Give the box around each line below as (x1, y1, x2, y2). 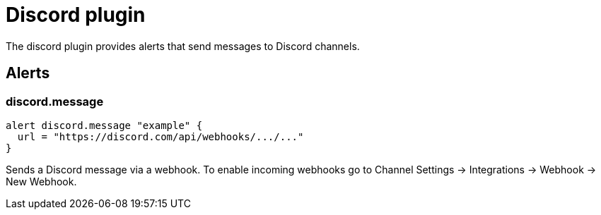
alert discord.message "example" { (6, 119, 203, 131)
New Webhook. (6, 175, 77, 188)
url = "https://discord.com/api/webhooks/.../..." (17, 130, 304, 142)
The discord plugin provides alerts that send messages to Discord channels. (6, 39, 360, 52)
